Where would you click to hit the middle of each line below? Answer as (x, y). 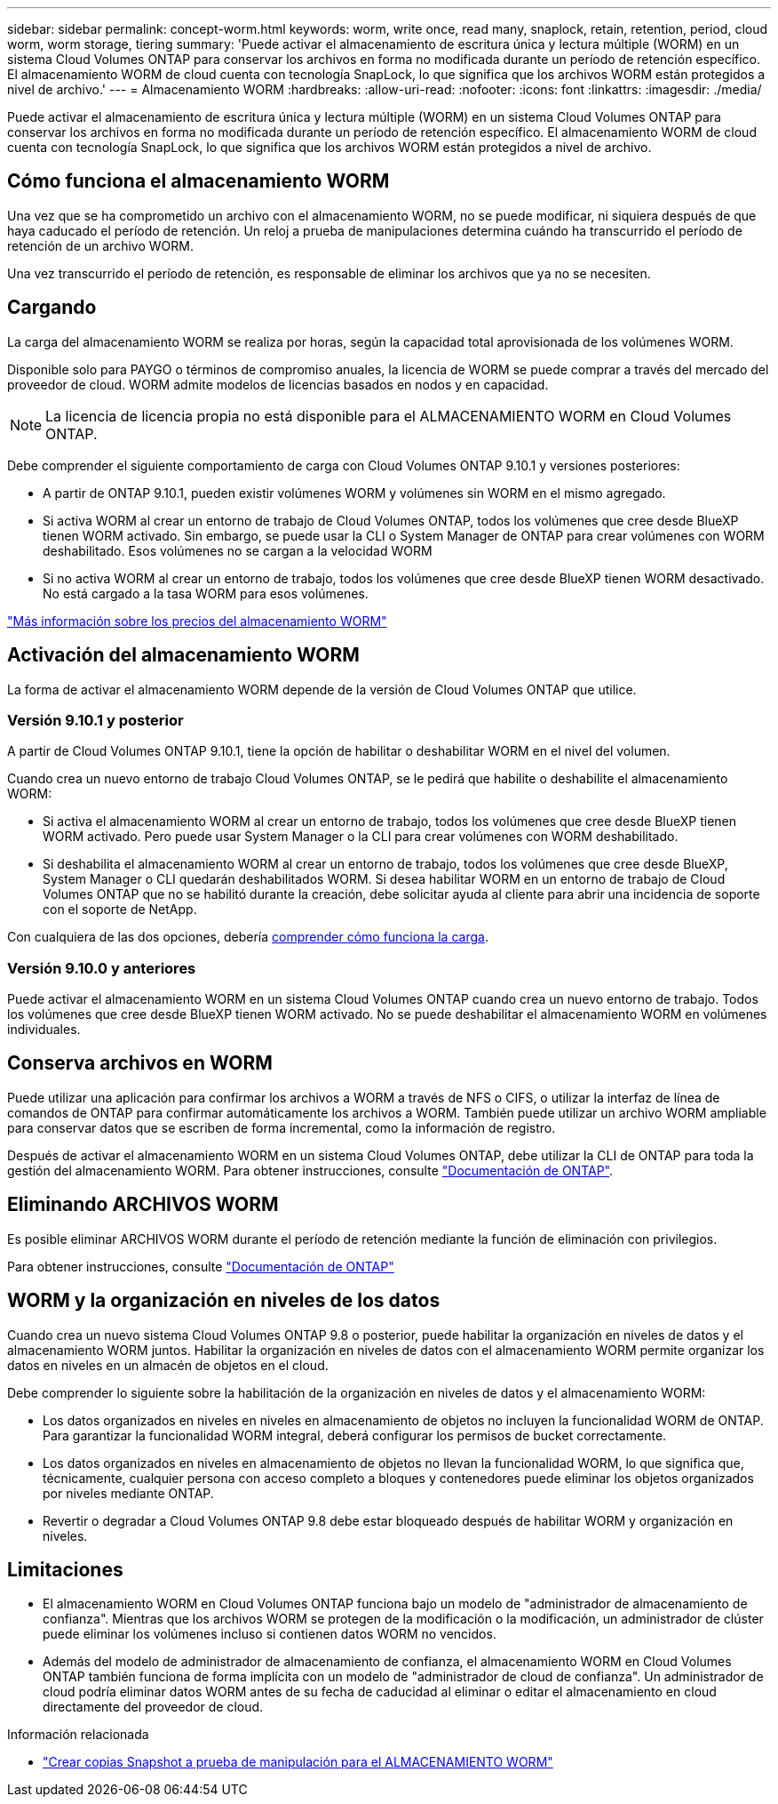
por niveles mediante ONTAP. (128, 1493)
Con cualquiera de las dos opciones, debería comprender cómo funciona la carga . (248, 937)
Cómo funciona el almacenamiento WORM (198, 181)
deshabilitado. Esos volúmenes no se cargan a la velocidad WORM (238, 550)
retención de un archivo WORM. (100, 245)
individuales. (44, 1030)
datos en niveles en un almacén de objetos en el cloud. (168, 1365)
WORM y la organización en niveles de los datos (224, 1301)
